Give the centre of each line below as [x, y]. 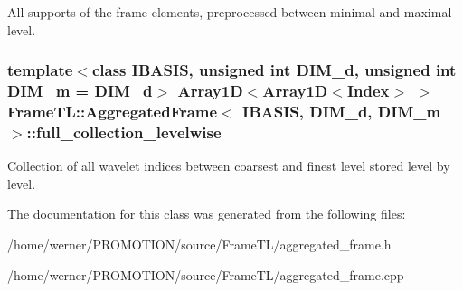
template [40, 70]
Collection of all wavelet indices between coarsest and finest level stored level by [229, 166]
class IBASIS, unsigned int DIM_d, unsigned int [274, 70]
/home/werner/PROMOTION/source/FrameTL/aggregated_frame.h [199, 244]
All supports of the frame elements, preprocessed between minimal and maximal [230, 12]
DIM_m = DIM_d [80, 91]
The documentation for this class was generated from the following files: [207, 214]
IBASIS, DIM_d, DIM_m [342, 111]
